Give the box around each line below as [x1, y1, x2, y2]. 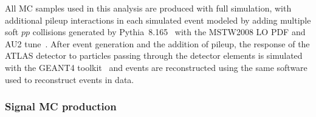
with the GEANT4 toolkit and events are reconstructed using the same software [5, 61, 307, 73]
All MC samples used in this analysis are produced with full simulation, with [5, 2, 292, 14]
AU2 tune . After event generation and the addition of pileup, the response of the [5, 37, 310, 50]
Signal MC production [5, 99, 117, 114]
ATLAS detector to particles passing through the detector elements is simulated [5, 49, 303, 62]
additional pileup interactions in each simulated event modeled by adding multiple [5, 13, 311, 26]
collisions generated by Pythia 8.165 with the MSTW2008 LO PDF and [32, 25, 306, 38]
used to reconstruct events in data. [5, 73, 134, 85]
